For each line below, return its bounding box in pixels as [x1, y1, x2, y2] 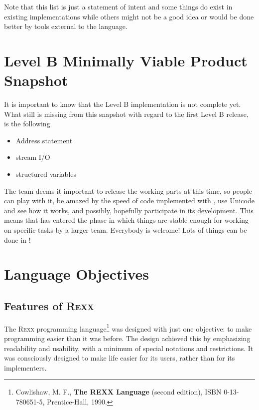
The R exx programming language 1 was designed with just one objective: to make [4, 322, 252, 334]
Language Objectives [4, 264, 149, 284]
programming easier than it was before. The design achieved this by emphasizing [4, 333, 251, 344]
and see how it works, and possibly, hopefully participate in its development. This [4, 205, 254, 215]
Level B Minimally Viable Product [4, 50, 248, 70]
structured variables [15, 169, 77, 179]
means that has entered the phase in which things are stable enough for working [4, 215, 249, 225]
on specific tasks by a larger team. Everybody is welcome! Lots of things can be [4, 225, 247, 235]
